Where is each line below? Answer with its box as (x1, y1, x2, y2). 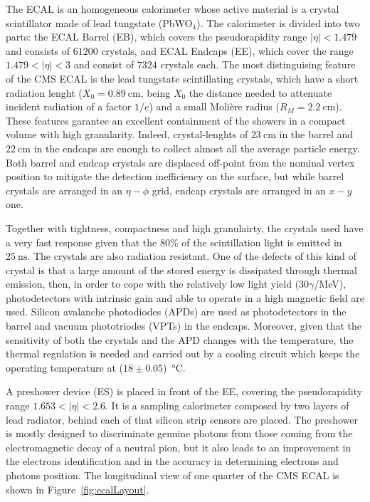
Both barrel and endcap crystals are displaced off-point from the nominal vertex (6, 155, 355, 169)
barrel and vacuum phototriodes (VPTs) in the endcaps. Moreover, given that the (6, 318, 361, 333)
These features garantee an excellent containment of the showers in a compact (6, 113, 346, 127)
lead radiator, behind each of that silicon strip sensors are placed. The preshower (6, 412, 359, 427)
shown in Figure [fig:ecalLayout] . (6, 481, 149, 496)
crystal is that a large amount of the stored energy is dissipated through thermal (6, 262, 357, 277)
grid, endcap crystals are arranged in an (152, 182, 327, 197)
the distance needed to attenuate (189, 85, 332, 100)
